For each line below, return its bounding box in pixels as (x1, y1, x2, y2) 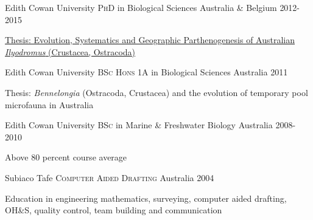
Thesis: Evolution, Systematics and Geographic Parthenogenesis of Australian (5, 33, 295, 46)
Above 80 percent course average (5, 151, 127, 163)
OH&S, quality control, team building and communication (5, 204, 222, 216)
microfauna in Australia (5, 98, 94, 111)
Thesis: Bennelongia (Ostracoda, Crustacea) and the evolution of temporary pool (5, 86, 308, 98)
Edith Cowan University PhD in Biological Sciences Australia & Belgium (5, 1, 277, 13)
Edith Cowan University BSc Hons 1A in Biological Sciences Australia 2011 (5, 66, 288, 78)
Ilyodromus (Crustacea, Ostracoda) (5, 45, 136, 58)
